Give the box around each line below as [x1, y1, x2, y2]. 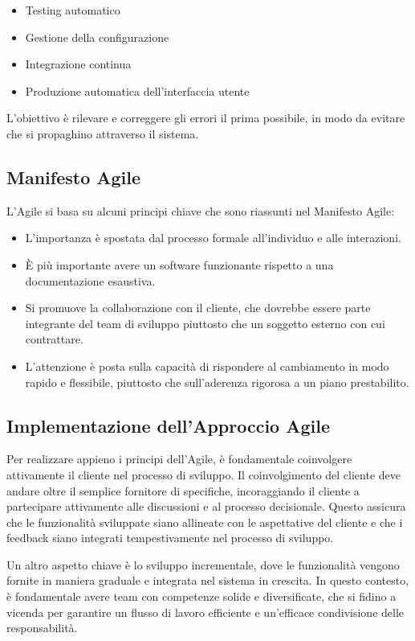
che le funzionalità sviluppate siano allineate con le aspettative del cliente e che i [6, 513, 403, 530]
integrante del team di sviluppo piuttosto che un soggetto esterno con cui [25, 314, 385, 331]
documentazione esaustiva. [25, 272, 156, 289]
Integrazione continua [25, 55, 132, 72]
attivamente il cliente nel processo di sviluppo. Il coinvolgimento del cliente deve [6, 466, 401, 483]
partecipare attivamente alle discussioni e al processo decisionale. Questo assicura [6, 498, 406, 515]
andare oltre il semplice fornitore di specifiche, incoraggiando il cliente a [6, 482, 360, 499]
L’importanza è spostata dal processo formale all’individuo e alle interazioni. [25, 229, 401, 246]
